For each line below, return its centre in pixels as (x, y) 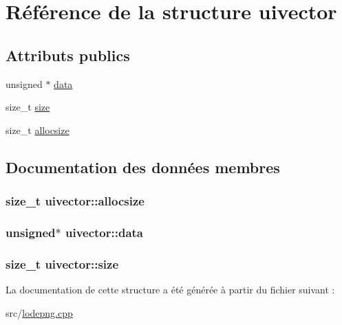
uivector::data (104, 232)
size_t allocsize (38, 130)
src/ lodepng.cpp (39, 312)
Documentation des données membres (143, 167)
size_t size (28, 107)
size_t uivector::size (62, 264)
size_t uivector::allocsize (75, 201)
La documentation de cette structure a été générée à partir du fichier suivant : (170, 290)
